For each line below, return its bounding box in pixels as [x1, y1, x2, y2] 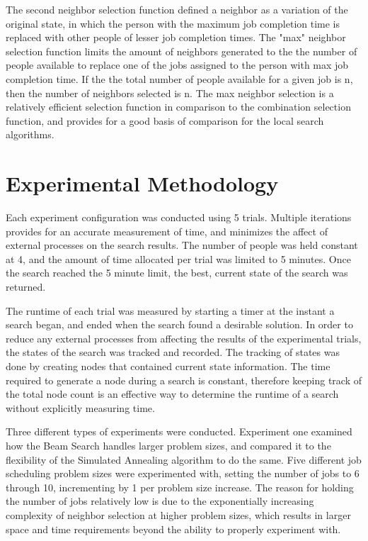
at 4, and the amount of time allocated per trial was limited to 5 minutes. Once [6, 251, 351, 266]
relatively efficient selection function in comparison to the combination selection [6, 99, 351, 114]
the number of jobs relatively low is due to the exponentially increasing [6, 493, 314, 508]
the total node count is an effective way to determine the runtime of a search [6, 386, 339, 401]
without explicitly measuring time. [6, 400, 155, 415]
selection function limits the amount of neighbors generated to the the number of [6, 43, 357, 58]
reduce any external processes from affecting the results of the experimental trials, [6, 330, 362, 345]
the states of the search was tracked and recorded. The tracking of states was [6, 345, 340, 359]
